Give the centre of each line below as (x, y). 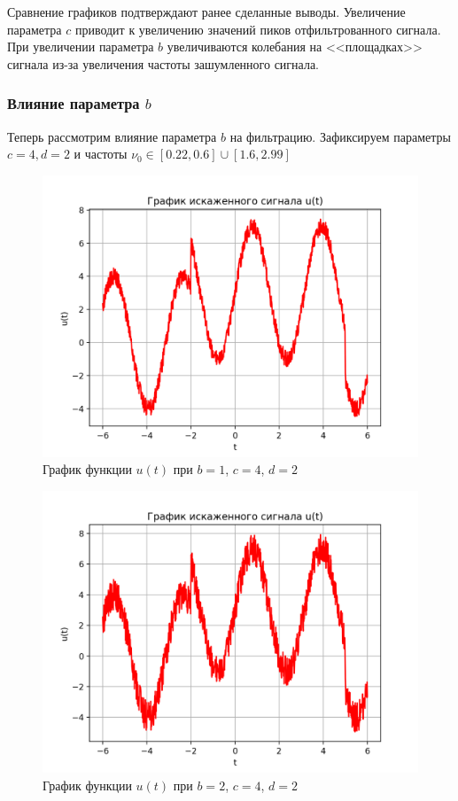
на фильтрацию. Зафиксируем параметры (340, 136)
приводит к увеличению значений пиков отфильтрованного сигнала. (258, 29)
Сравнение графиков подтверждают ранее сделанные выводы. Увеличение (206, 12)
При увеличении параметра (81, 47)
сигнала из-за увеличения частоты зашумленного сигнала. (163, 63)
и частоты (101, 154)
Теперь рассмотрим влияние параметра (112, 136)
